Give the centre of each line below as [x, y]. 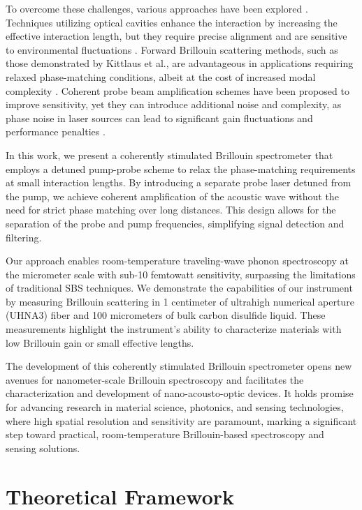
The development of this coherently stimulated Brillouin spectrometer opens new [179, 366]
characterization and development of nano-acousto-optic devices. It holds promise [180, 393]
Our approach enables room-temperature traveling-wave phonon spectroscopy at [177, 261]
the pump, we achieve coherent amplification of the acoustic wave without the [172, 196]
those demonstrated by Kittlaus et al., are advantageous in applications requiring [180, 63]
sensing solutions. [43, 448]
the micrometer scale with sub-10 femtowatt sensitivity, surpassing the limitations [181, 274]
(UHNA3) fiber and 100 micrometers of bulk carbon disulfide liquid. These [166, 315]
